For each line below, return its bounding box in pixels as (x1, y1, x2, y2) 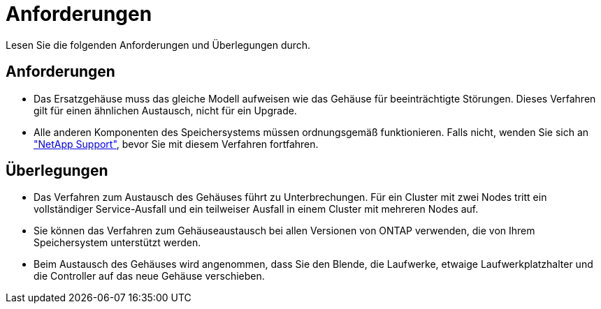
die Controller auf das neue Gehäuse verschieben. (34, 270, 265, 282)
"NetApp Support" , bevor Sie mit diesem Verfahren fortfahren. (34, 137, 319, 150)
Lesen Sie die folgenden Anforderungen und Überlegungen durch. (6, 38, 311, 51)
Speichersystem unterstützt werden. (34, 236, 201, 249)
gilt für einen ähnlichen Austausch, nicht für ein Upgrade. (34, 104, 297, 116)
